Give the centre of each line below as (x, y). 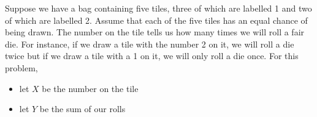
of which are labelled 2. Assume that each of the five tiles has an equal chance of (156, 20)
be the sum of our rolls (82, 109)
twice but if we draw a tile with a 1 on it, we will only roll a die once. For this (152, 56)
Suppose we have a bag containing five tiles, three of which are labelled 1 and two (158, 8)
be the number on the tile (90, 88)
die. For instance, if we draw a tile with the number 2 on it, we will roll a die (150, 44)
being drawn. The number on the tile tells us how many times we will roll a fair (155, 32)
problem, (21, 67)
